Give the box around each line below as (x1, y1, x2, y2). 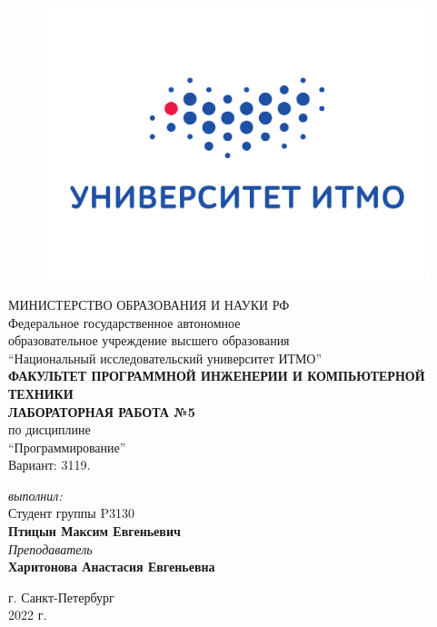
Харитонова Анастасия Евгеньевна (8, 557, 215, 576)
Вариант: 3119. (8, 455, 91, 474)
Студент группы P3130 (8, 503, 134, 522)
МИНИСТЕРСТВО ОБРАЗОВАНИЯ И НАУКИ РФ (8, 294, 290, 313)
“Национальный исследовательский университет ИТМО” (8, 348, 323, 367)
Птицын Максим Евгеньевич (8, 522, 181, 541)
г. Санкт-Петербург (8, 587, 114, 606)
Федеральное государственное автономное (8, 313, 241, 332)
